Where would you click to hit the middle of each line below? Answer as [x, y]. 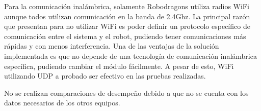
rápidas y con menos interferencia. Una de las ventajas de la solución [112, 46]
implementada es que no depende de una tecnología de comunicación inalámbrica [130, 55]
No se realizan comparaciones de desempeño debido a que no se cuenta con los [126, 92]
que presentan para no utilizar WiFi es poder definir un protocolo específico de [127, 26]
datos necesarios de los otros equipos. [62, 103]
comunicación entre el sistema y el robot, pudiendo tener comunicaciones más [125, 36]
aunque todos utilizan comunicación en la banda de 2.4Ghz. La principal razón [127, 16]
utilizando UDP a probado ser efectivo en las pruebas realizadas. [105, 76]
